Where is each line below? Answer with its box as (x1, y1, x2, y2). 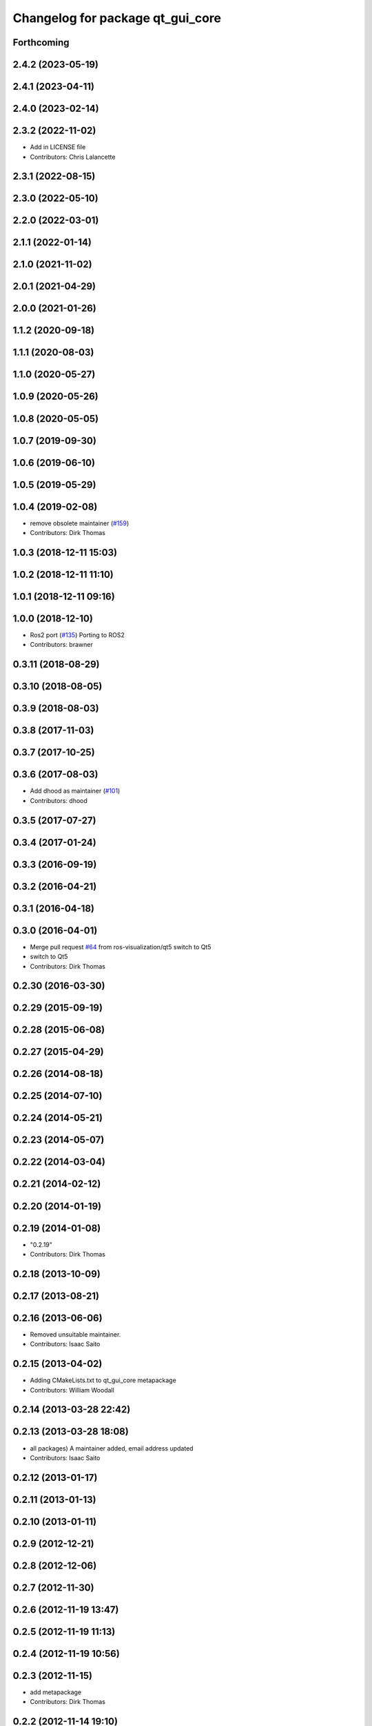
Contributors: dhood (30, 796, 87, 804)
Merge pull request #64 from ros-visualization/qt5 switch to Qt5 (30, 942, 211, 951)
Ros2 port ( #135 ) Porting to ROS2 (30, 631, 125, 639)
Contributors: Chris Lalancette (30, 153, 116, 161)
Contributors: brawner (30, 641, 93, 649)
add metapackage (30, 1688, 82, 1696)
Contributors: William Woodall (30, 1386, 115, 1394)
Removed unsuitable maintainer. (30, 1330, 121, 1339)
